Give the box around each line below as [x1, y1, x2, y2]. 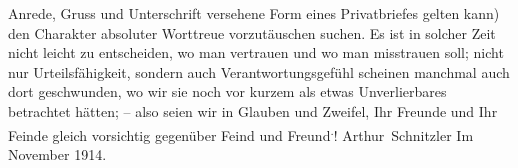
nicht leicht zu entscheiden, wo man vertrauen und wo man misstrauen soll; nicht [8, 42, 504, 63]
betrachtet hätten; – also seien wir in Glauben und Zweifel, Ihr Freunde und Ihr [8, 100, 498, 121]
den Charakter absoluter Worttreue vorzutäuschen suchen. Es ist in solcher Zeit [8, 22, 496, 43]
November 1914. [8, 143, 107, 164]
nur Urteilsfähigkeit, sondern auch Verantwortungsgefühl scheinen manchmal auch [8, 61, 510, 82]
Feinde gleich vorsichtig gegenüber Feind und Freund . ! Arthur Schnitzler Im [8, 121, 474, 145]
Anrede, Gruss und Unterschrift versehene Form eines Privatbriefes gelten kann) [8, 3, 500, 23]
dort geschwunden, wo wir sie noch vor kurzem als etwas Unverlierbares [8, 81, 447, 102]
